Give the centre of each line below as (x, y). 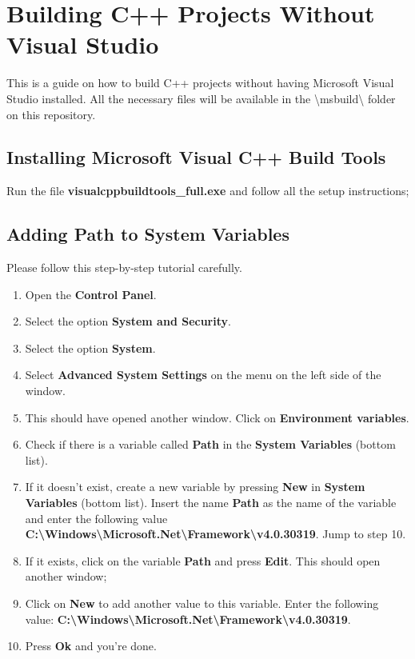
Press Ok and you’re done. (91, 646)
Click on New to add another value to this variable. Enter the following (202, 603)
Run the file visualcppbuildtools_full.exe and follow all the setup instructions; (208, 191)
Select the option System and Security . (128, 321)
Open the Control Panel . (91, 294)
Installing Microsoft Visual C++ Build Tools (196, 157)
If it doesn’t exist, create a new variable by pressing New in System (195, 487)
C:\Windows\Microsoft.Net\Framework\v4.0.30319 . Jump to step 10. (215, 534)
